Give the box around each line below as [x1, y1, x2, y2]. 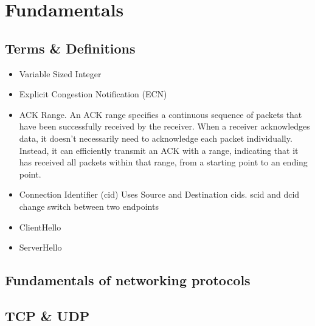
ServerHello [19, 241, 62, 254]
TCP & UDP [5, 306, 90, 325]
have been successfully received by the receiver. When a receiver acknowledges [19, 120, 310, 133]
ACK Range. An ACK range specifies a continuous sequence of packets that [19, 108, 302, 120]
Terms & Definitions [5, 38, 136, 57]
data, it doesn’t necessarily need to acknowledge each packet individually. [19, 131, 292, 144]
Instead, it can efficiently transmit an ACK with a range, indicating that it [19, 144, 299, 156]
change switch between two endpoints [19, 199, 159, 212]
